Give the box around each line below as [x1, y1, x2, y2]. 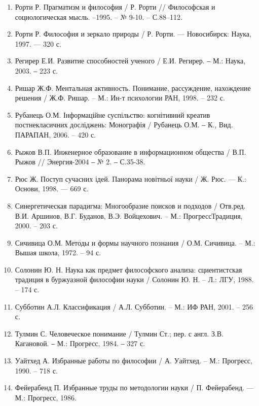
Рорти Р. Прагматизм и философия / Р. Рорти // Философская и [15, 2, 215, 12]
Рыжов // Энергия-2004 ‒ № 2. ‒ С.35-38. [15, 156, 145, 167]
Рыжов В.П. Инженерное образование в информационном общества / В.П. [15, 146, 246, 157]
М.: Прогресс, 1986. [15, 392, 77, 402]
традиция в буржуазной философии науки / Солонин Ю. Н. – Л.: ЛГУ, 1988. [15, 274, 254, 285]
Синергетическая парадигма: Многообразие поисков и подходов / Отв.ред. [15, 200, 246, 211]
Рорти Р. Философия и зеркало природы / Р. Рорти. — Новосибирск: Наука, [15, 28, 251, 39]
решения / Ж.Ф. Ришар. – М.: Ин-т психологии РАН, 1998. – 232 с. [15, 92, 225, 103]
